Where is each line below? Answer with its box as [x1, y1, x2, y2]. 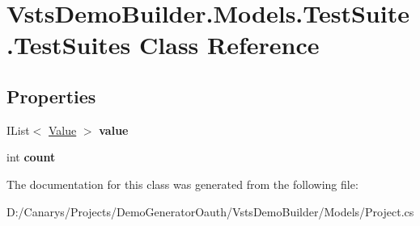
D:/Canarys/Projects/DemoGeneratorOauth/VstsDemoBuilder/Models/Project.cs [6, 203, 414, 220]
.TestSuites [6, 28, 131, 61]
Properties [6, 83, 96, 108]
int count [6, 149, 56, 165]
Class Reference [139, 28, 320, 61]
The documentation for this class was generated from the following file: [6, 175, 358, 192]
